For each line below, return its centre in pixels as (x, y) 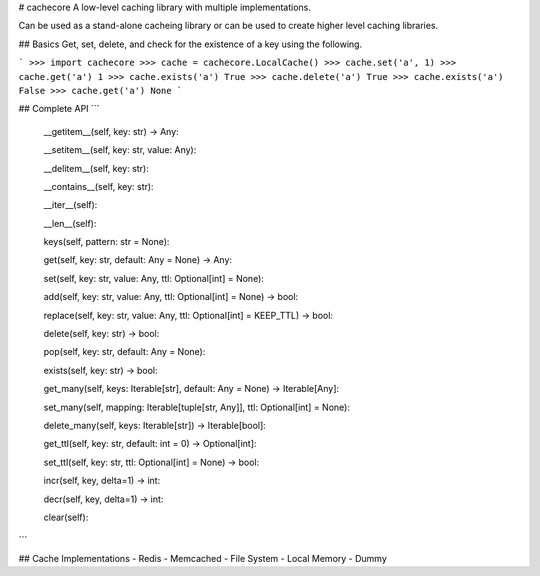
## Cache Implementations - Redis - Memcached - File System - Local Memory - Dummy (202, 558)
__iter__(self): (70, 205)
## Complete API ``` (59, 109)
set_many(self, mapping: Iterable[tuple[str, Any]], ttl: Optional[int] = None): (196, 407)
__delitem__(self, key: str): (96, 168)
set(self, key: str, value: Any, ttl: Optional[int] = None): (154, 278)
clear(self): (66, 517)
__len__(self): (70, 223)
